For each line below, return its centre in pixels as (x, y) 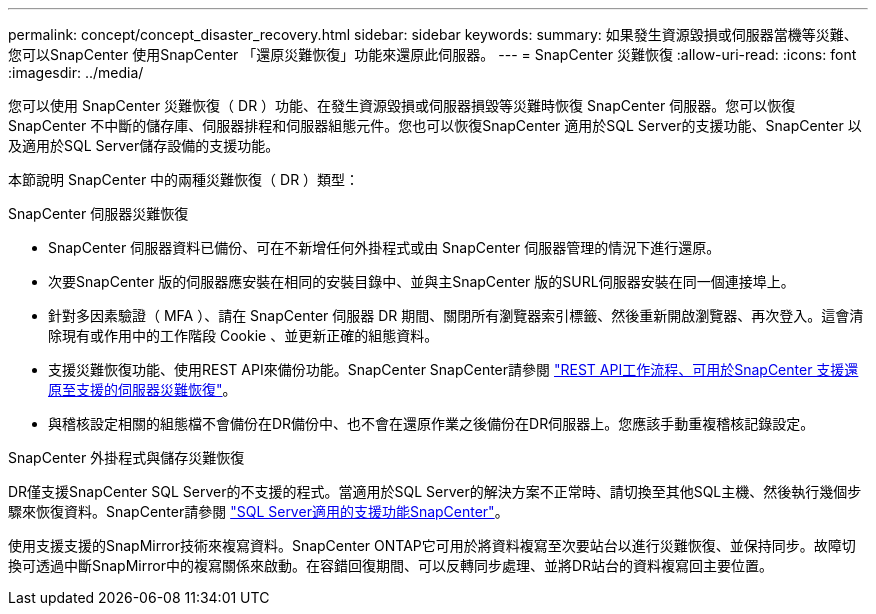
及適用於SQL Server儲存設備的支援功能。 (144, 145)
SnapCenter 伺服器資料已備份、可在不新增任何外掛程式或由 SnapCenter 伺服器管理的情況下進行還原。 (384, 247)
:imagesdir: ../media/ (76, 72)
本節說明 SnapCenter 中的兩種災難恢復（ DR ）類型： (184, 179)
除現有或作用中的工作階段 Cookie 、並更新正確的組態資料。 (243, 335)
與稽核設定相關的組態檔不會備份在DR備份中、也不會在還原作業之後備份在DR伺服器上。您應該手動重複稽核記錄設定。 (431, 423)
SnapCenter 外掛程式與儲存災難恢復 (126, 457)
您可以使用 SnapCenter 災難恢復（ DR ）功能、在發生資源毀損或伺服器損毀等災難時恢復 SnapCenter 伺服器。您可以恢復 (402, 105)
